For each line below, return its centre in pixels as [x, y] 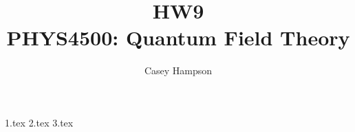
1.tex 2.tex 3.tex [39, 122]
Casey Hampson [178, 70]
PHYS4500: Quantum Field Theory [178, 37]
